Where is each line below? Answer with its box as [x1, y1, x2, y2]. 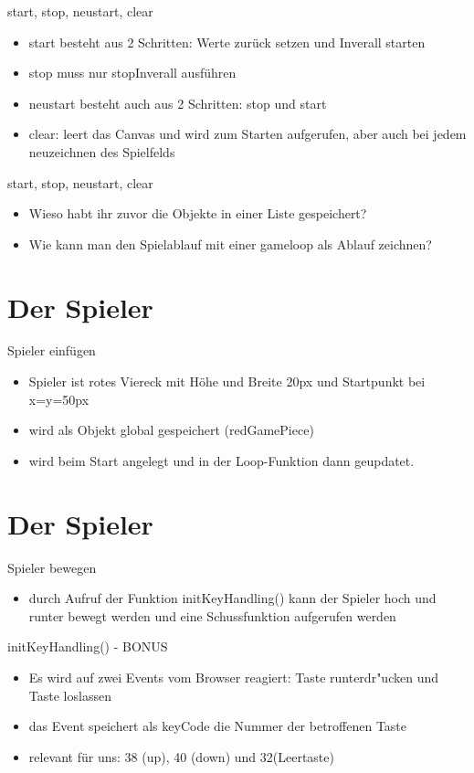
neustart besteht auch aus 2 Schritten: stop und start [28, 93, 327, 112]
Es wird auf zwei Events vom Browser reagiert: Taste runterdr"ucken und [28, 667, 438, 686]
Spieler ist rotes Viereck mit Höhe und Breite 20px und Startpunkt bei [28, 372, 426, 391]
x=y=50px [28, 389, 90, 408]
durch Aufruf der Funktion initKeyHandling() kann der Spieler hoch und [28, 588, 437, 608]
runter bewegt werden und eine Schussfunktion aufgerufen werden [28, 606, 396, 625]
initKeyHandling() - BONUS [7, 637, 168, 656]
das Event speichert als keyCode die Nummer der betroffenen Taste [28, 716, 407, 736]
